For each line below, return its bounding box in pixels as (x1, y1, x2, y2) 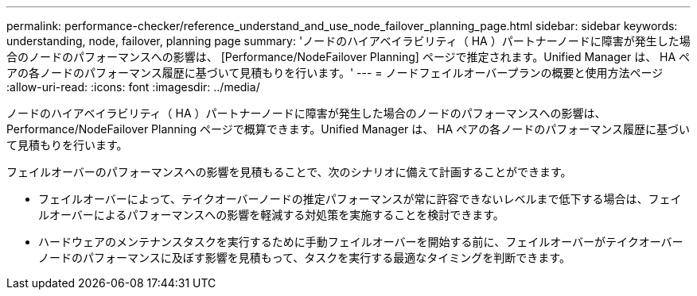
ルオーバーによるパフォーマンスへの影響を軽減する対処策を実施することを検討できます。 (38, 208, 504, 221)
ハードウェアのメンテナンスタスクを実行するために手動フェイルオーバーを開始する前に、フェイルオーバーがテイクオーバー (38, 235, 683, 248)
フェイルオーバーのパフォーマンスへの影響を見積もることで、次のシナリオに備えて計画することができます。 (6, 165, 572, 179)
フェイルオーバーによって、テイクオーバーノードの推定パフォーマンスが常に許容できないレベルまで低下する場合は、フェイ (38, 192, 682, 206)
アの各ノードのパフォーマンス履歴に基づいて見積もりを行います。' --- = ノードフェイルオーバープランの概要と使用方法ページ (6, 66, 664, 79)
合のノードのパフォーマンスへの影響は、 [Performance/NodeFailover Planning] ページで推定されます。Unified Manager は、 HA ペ (6, 50, 691, 63)
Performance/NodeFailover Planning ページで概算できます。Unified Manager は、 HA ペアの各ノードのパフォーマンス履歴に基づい (6, 122, 690, 136)
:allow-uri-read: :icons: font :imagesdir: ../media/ (6, 80, 260, 94)
